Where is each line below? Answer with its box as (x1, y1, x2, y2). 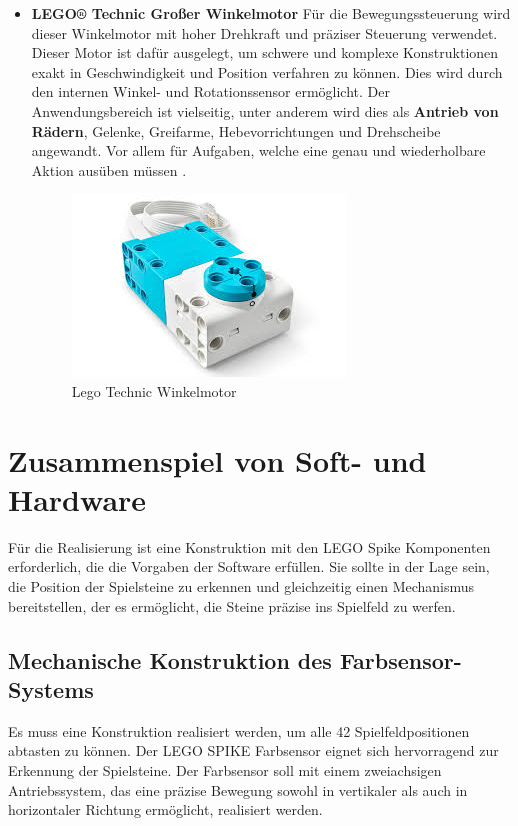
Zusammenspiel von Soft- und (8, 439, 427, 480)
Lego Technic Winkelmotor (71, 380, 237, 401)
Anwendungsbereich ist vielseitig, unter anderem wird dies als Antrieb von (31, 100, 499, 121)
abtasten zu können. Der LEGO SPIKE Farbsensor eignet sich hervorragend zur (8, 740, 499, 761)
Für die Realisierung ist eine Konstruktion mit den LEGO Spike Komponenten (8, 536, 491, 557)
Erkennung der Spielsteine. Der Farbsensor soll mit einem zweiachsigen (8, 760, 442, 780)
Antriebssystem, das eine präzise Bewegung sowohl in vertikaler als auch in (8, 779, 468, 800)
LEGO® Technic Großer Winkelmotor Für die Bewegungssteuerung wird (31, 3, 511, 23)
